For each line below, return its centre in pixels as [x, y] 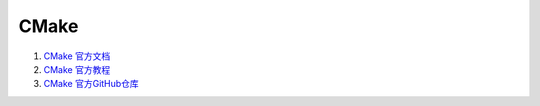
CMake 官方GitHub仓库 [91, 84]
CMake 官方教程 [77, 69]
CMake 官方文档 [77, 56]
